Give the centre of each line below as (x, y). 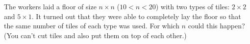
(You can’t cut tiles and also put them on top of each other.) (95, 35)
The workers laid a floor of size (50, 6)
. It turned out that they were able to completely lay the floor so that (136, 16)
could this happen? (216, 26)
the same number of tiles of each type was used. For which (92, 26)
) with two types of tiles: (192, 6)
